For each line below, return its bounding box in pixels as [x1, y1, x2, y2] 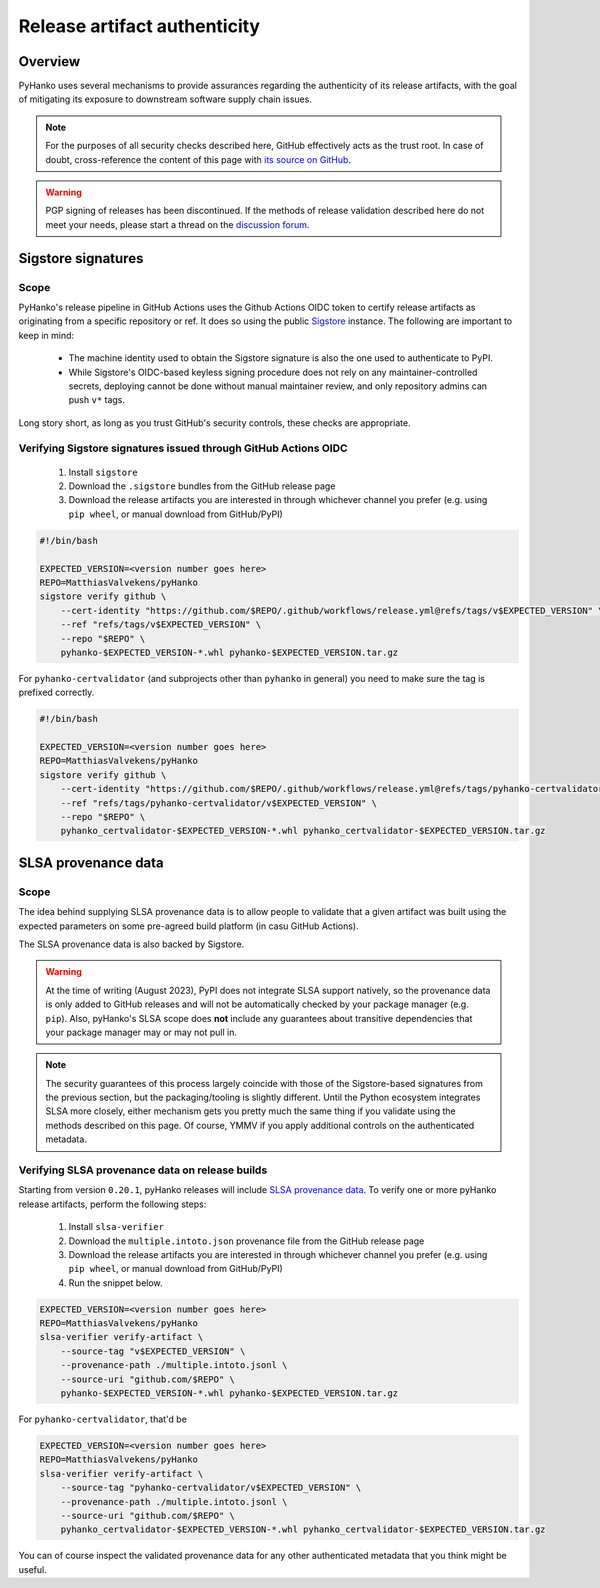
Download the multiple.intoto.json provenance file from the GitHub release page [68, 1235, 425, 1247]
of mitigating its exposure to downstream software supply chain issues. [18, 93, 312, 105]
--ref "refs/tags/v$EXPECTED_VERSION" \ [60, 619, 262, 630]
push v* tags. [68, 394, 125, 406]
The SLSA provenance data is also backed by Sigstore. [18, 938, 245, 950]
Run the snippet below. [68, 1276, 164, 1289]
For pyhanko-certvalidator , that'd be [18, 1413, 187, 1425]
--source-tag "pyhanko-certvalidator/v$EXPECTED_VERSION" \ [60, 1482, 362, 1494]
